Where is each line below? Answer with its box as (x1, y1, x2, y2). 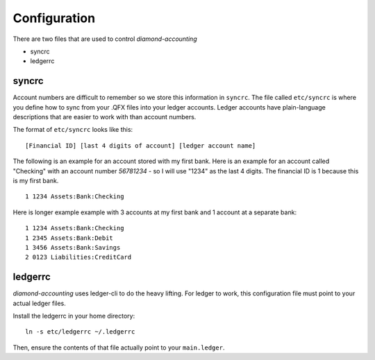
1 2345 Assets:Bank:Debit (25, 234, 114, 242)
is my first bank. (12, 176, 59, 185)
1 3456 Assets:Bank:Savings (25, 243, 121, 251)
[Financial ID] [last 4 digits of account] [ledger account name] (25, 142, 256, 149)
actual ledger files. (12, 299, 66, 307)
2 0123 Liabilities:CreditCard (25, 253, 132, 262)
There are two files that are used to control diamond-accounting (12, 35, 197, 43)
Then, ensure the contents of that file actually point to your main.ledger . (12, 343, 225, 352)
